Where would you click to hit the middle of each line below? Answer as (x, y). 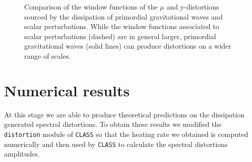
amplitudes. (22, 154)
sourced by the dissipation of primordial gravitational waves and (123, 16)
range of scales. (48, 55)
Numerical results (67, 90)
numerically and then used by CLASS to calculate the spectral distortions (116, 144)
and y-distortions (193, 7)
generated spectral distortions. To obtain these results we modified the (113, 124)
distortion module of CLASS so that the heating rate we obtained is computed (126, 134)
